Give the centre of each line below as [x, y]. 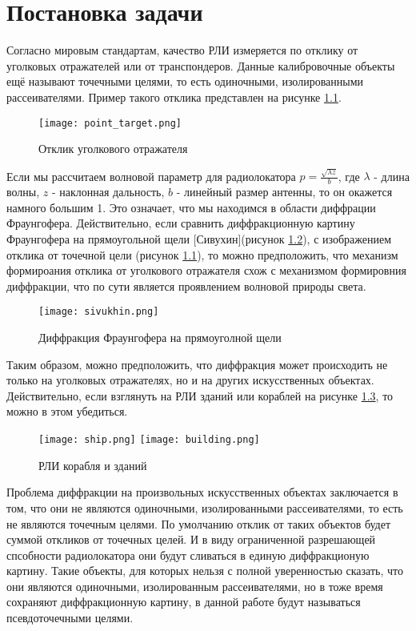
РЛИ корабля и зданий [93, 465]
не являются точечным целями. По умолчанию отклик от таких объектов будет [199, 523]
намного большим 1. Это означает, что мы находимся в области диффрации [191, 207]
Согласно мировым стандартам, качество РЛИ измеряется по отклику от [182, 50]
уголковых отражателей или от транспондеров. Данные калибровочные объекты [201, 65]
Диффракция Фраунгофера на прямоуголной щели [160, 338]
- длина [392, 176]
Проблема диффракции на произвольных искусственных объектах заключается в [202, 492]
